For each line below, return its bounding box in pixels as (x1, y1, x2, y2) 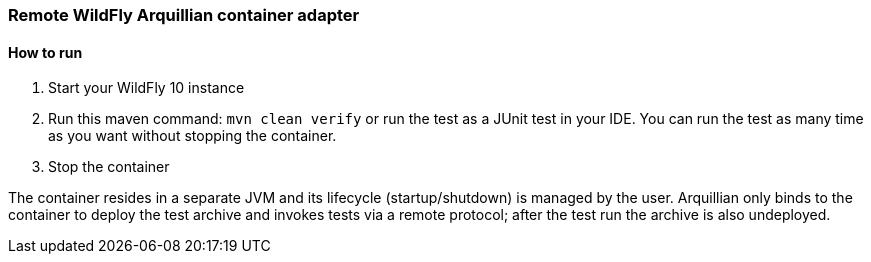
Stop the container (48, 158, 170, 176)
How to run (8, 43, 83, 61)
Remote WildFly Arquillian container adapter (8, 5, 360, 25)
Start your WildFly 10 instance (48, 79, 245, 97)
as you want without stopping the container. (48, 127, 337, 145)
